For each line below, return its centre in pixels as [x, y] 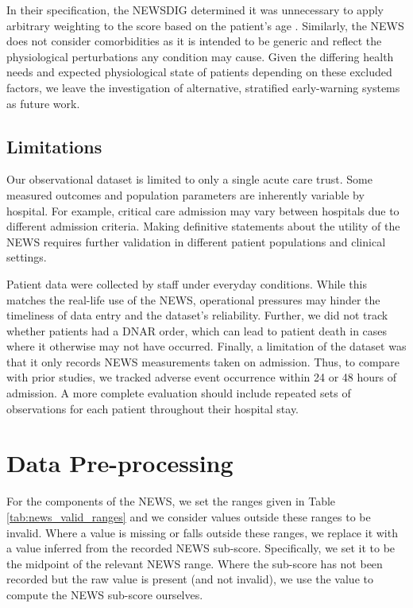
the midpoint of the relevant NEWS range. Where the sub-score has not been [195, 563]
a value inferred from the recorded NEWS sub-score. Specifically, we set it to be [201, 548]
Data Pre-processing [120, 463]
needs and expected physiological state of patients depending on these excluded [199, 72]
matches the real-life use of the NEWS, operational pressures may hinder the [193, 299]
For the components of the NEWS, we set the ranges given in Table [171, 501]
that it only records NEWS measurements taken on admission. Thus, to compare [203, 361]
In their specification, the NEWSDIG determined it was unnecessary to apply [195, 10]
